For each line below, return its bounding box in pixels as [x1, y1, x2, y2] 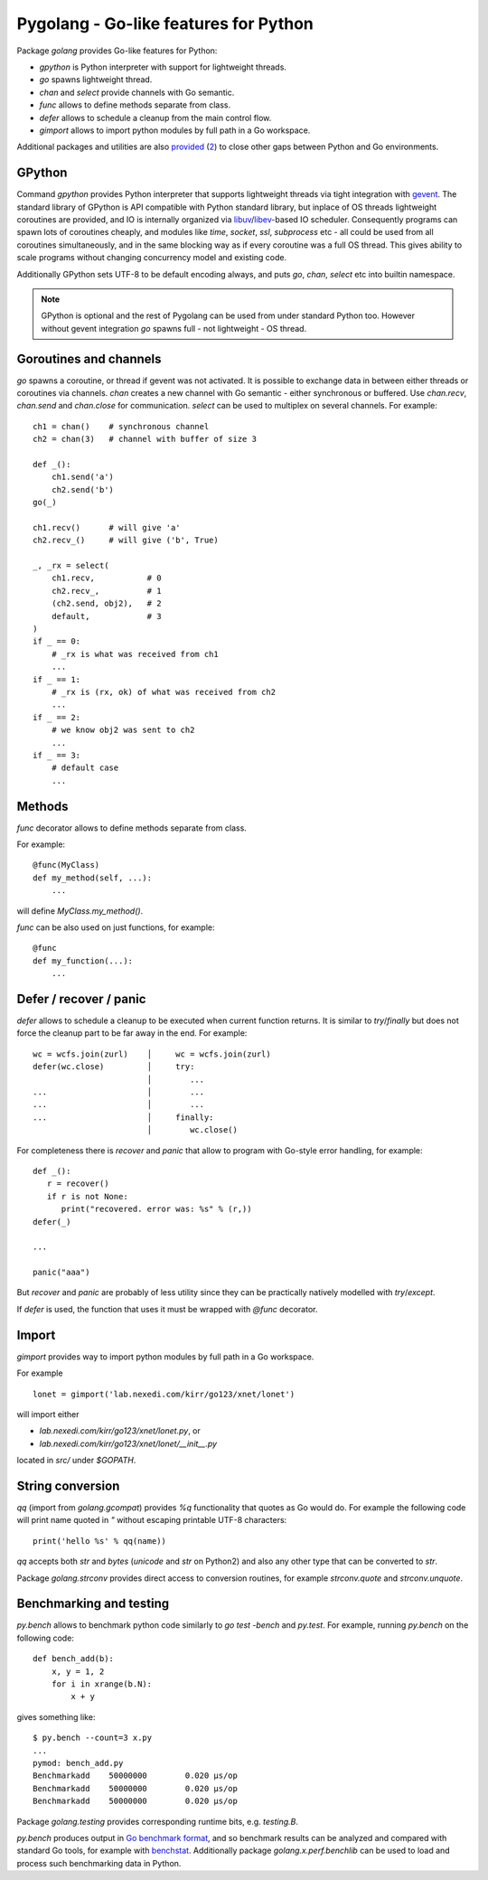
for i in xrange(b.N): [51, 1679, 153, 1689]
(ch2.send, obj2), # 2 [51, 598, 162, 609]
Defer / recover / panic [16, 991, 146, 1007]
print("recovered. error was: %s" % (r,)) [61, 1204, 252, 1215]
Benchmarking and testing [16, 1596, 170, 1612]
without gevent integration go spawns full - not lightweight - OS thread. [41, 323, 307, 334]
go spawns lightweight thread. [39, 74, 153, 85]
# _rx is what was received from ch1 [51, 649, 219, 659]
